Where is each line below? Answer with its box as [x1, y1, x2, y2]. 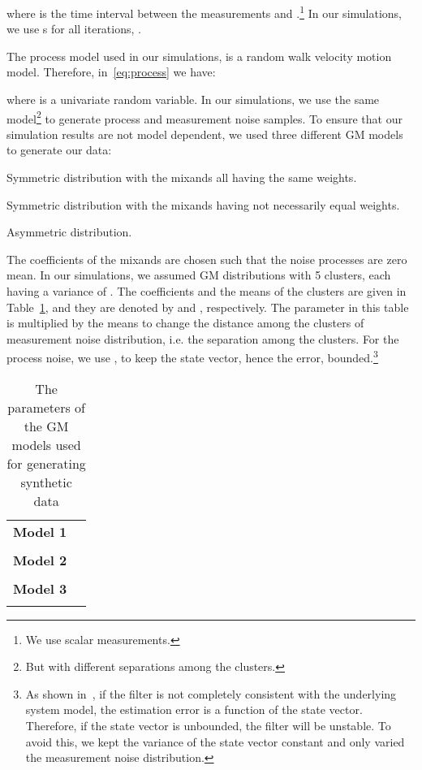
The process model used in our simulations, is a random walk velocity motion [6, 47, 392, 64]
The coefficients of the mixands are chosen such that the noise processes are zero [6, 250, 407, 267]
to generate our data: [6, 141, 112, 158]
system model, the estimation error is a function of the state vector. [25, 701, 363, 718]
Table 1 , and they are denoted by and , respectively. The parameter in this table [6, 298, 409, 315]
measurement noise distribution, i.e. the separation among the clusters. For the [6, 330, 399, 347]
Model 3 [13, 578, 67, 598]
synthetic [20, 472, 72, 491]
